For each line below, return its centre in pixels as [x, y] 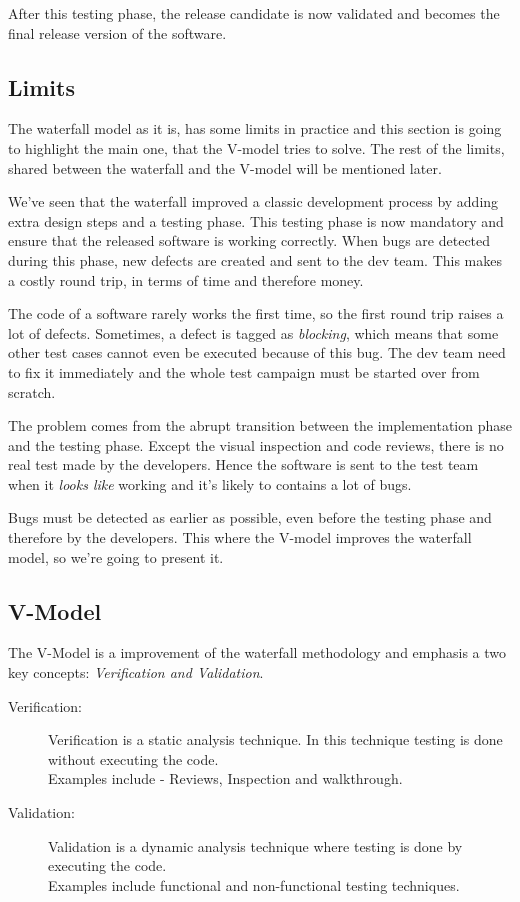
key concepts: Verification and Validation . [136, 672]
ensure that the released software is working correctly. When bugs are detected [249, 240]
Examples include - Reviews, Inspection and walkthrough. [225, 778]
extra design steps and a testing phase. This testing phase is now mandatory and [256, 220]
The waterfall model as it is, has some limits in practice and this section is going [255, 128]
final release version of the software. [117, 32]
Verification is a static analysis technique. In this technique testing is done [275, 739]
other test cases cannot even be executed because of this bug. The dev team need [257, 352]
